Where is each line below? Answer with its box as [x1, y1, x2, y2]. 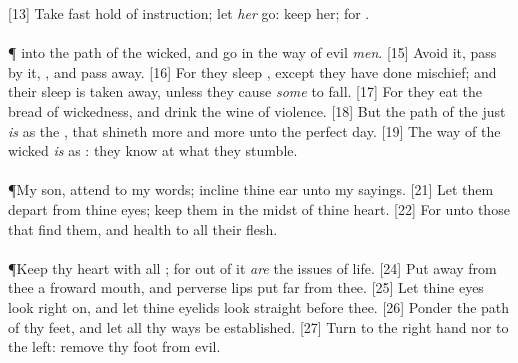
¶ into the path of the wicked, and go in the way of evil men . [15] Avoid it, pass [8, 42, 497, 63]
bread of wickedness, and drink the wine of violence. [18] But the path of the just [8, 100, 506, 121]
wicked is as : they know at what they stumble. [8, 140, 298, 161]
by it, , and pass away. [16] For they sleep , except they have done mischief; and [8, 61, 497, 82]
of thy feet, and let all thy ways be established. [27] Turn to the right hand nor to [8, 316, 509, 337]
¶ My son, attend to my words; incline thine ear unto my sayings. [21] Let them [8, 179, 494, 200]
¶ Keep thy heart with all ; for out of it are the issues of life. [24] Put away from [8, 257, 497, 278]
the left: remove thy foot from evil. [8, 336, 221, 357]
